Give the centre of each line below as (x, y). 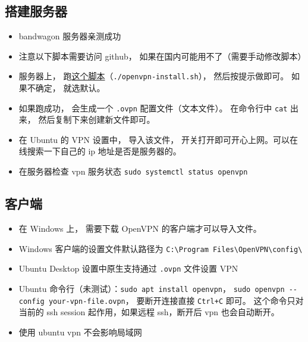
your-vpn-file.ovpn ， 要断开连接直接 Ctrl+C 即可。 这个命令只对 (176, 300)
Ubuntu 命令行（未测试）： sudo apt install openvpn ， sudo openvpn (152, 288)
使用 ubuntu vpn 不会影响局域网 (80, 332)
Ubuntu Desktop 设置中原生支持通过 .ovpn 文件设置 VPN (128, 268)
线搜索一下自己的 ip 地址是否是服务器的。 (100, 151)
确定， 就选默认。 (70, 88)
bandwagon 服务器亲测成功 (70, 36)
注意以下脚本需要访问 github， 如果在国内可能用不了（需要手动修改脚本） (162, 56)
